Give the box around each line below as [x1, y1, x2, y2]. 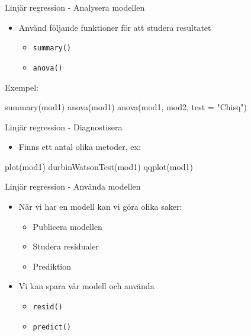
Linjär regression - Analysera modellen [5, 1, 145, 13]
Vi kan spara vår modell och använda [18, 280, 155, 292]
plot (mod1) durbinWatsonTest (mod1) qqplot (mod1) [5, 160, 194, 172]
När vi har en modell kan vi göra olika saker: [18, 200, 182, 213]
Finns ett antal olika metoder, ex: [18, 140, 141, 153]
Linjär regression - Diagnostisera [5, 120, 123, 133]
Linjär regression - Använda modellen [5, 180, 141, 193]
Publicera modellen [33, 220, 102, 232]
